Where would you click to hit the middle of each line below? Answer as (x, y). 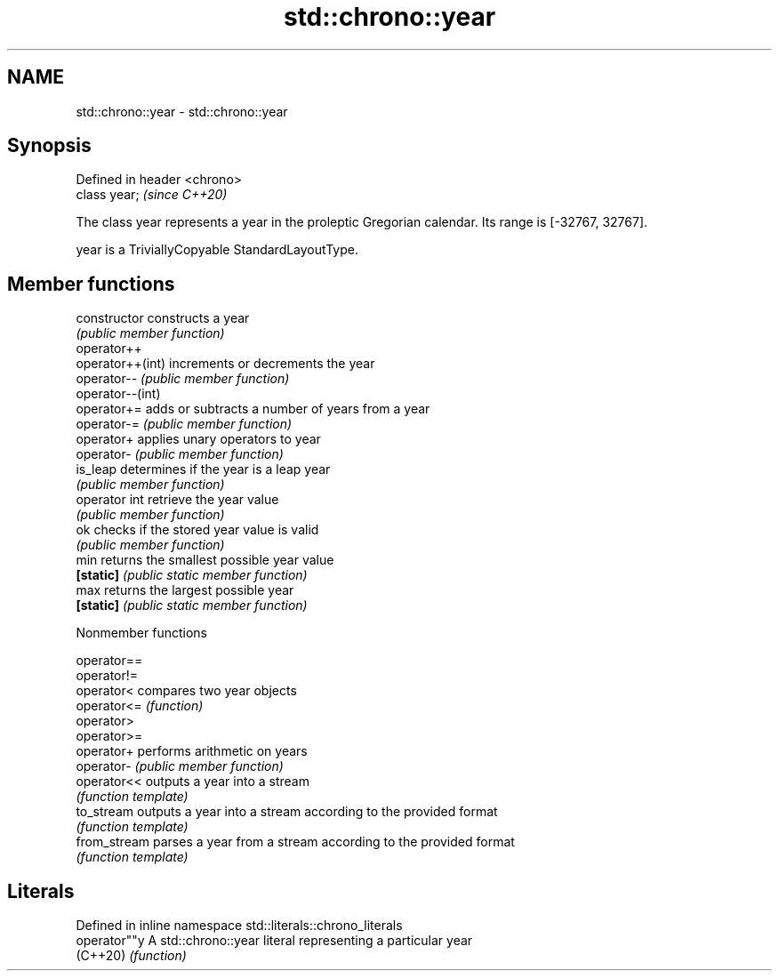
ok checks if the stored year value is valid (197, 530)
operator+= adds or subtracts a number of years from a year (253, 409)
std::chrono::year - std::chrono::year (182, 111)
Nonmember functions (141, 633)
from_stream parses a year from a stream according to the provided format (295, 842)
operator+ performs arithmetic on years (192, 751)
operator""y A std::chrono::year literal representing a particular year (274, 941)
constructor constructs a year (163, 318)
